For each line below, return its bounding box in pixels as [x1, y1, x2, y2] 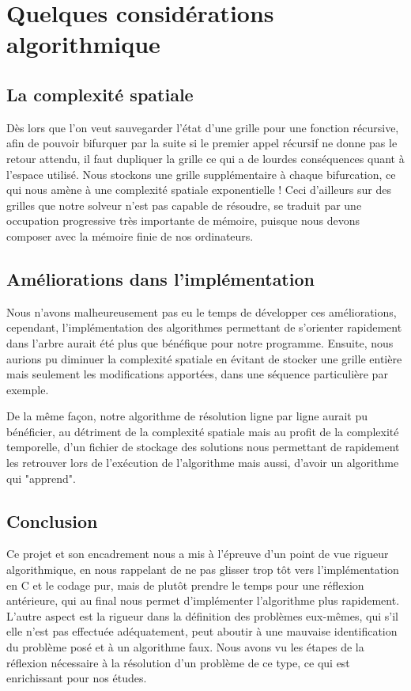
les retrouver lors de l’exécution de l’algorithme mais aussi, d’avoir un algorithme [6, 454, 399, 471]
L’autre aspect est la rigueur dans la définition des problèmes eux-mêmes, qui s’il [6, 607, 398, 624]
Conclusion [6, 508, 98, 533]
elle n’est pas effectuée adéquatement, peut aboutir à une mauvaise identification [6, 623, 398, 640]
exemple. [6, 381, 49, 397]
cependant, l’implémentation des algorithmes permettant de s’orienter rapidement [6, 319, 402, 336]
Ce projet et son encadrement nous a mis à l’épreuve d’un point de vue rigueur [6, 545, 389, 562]
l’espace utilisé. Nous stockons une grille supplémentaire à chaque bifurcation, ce [6, 165, 396, 182]
